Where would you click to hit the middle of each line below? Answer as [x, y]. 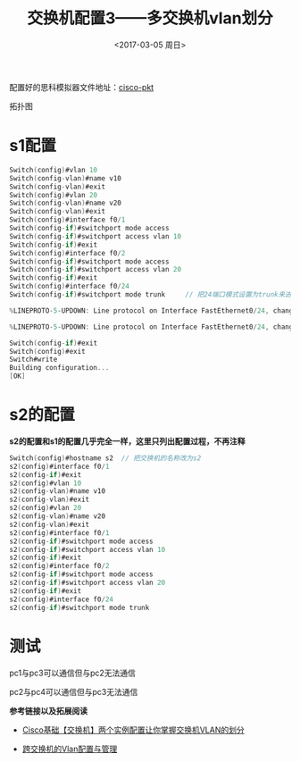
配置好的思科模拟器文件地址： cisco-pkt [82, 87]
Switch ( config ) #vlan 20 [54, 195]
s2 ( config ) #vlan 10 [46, 483]
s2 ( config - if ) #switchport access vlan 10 [87, 549]
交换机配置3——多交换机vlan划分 [150, 18]
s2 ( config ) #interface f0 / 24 [62, 599]
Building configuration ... [59, 368]
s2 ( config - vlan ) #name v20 [57, 516]
